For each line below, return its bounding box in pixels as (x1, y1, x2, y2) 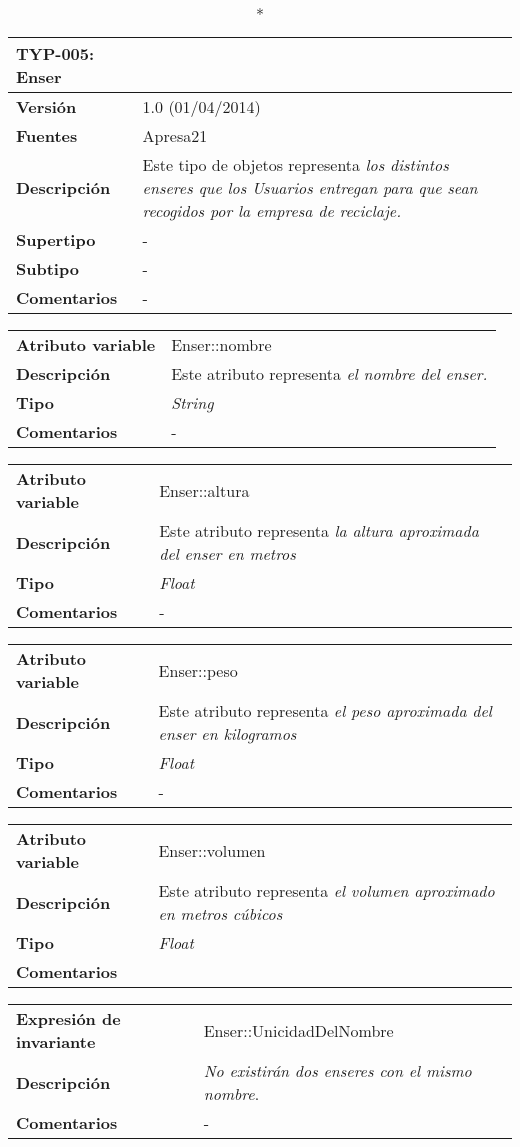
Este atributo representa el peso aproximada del (158, 699, 492, 722)
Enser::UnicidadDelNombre (203, 1018, 394, 1042)
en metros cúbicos (158, 902, 283, 925)
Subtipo (16, 257, 79, 280)
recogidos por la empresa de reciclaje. (142, 199, 402, 222)
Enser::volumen (158, 838, 266, 862)
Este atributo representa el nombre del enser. (171, 362, 488, 385)
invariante (16, 1030, 96, 1053)
